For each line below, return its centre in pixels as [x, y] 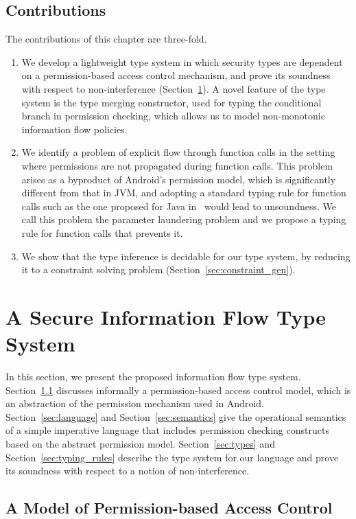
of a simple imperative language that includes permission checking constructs [167, 430]
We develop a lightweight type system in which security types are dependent [182, 61]
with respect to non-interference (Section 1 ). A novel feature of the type [174, 88]
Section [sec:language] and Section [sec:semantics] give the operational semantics [176, 416]
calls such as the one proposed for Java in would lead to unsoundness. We [179, 206]
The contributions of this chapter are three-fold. [106, 39]
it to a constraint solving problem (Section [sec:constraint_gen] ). [158, 269]
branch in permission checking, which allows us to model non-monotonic [173, 116]
